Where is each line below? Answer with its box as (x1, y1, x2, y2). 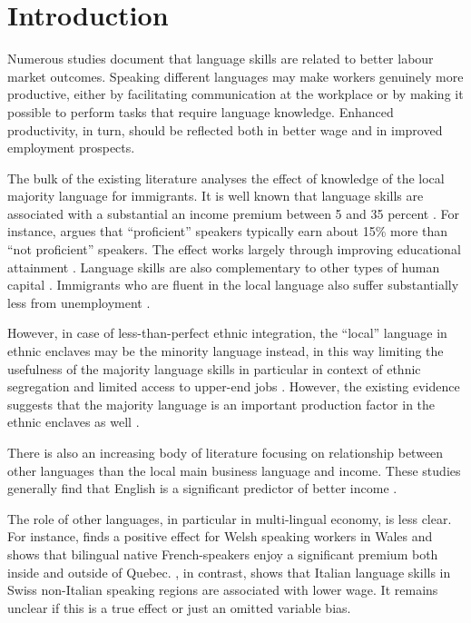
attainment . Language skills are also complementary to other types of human (7, 257, 440, 276)
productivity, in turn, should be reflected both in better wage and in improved (7, 120, 443, 139)
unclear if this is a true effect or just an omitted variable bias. (7, 598, 351, 617)
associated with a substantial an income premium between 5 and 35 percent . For (7, 203, 459, 222)
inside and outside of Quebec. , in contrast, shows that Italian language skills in (7, 562, 451, 581)
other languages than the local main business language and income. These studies (7, 460, 461, 480)
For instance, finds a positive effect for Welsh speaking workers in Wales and (7, 527, 433, 546)
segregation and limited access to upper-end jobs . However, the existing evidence (7, 377, 460, 396)
